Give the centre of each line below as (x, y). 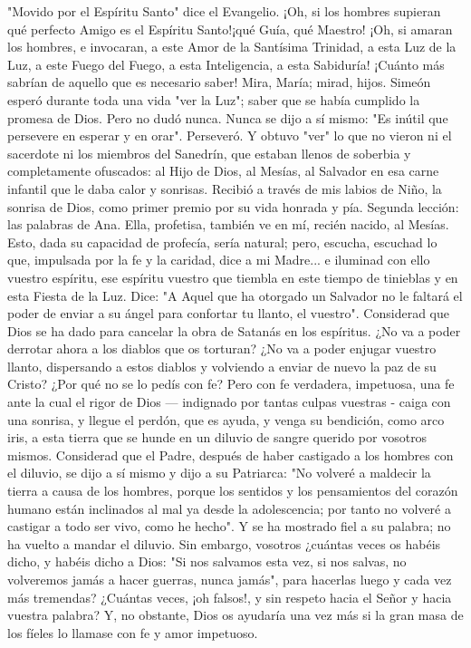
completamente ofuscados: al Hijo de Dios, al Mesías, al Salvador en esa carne (223, 171)
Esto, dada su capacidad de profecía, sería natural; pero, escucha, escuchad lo (222, 242)
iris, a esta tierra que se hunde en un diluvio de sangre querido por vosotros (217, 437)
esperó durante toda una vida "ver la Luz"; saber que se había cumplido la (214, 99)
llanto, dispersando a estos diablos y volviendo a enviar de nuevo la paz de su (222, 366)
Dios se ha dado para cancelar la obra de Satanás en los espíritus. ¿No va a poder (234, 330)
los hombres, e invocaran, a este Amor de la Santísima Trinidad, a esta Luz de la (232, 47)
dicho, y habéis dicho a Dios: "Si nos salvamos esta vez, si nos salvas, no (207, 561)
